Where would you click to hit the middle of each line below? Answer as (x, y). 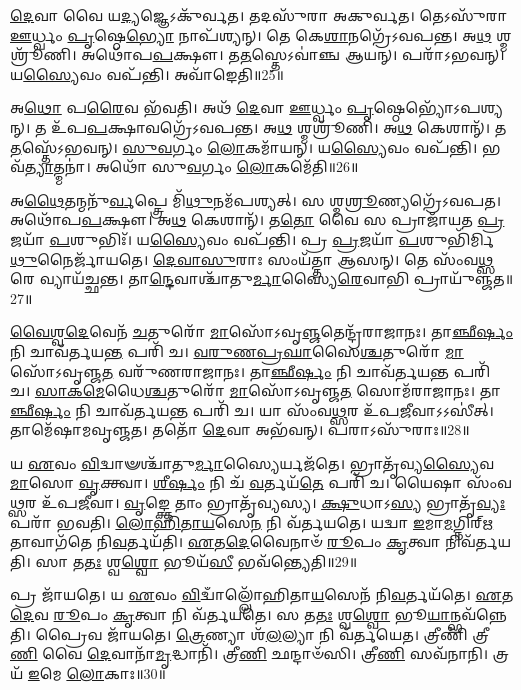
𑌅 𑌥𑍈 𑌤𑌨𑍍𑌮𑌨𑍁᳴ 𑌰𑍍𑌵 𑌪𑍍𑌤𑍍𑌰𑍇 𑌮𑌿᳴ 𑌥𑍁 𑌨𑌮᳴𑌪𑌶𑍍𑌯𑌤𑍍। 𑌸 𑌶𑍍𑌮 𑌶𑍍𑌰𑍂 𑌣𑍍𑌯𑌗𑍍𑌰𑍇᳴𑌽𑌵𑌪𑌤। (256, 199)
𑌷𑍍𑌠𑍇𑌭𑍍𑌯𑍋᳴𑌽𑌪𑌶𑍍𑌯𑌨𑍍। (438, 107)
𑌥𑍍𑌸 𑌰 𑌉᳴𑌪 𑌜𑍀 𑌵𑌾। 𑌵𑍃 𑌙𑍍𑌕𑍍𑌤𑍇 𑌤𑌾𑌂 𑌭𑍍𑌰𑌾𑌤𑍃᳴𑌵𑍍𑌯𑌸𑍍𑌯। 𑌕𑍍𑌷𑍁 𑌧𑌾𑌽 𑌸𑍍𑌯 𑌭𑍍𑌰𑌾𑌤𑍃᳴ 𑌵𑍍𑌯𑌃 (258, 502)
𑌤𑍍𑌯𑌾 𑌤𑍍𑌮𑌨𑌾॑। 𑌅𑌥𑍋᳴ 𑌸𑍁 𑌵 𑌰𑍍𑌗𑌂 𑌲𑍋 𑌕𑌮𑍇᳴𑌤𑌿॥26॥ (191, 166)
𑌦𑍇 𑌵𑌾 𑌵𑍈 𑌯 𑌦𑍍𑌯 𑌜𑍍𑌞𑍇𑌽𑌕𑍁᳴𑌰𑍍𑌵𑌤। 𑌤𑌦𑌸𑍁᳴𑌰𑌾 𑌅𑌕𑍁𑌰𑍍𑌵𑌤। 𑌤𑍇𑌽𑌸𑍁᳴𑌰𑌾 (259, 15)
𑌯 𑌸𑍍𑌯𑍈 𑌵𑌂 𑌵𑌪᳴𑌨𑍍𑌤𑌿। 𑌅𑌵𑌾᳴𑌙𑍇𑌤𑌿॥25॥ (147, 73)
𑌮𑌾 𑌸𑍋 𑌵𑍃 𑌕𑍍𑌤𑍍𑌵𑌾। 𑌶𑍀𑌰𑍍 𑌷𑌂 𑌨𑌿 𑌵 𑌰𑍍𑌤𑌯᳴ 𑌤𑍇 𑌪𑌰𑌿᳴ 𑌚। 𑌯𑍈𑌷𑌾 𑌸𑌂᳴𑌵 (261, 482)
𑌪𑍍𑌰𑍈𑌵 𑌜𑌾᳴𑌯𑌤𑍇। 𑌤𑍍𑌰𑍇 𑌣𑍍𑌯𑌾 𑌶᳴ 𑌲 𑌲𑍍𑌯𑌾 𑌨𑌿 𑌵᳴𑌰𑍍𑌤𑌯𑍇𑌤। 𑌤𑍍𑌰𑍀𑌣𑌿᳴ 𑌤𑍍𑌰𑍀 (262, 633)
